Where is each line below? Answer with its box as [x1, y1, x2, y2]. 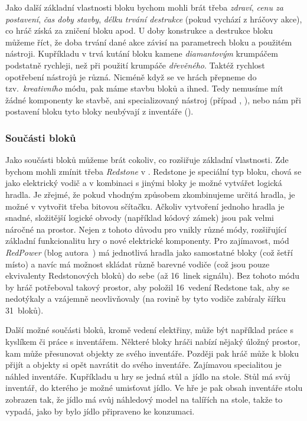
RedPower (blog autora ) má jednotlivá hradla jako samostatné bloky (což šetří [5, 246, 293, 258]
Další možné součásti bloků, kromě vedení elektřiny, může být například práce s [5, 324, 293, 336]
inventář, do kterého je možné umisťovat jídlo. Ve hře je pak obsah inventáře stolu [5, 381, 303, 394]
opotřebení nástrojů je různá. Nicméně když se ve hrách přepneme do [5, 70, 257, 83]
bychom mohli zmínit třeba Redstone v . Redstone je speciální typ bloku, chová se [5, 165, 302, 177]
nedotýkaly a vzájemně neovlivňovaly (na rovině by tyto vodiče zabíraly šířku [5, 292, 286, 305]
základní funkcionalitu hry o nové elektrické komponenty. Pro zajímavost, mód [5, 234, 289, 247]
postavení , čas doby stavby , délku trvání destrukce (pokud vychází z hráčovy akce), [5, 12, 302, 25]
